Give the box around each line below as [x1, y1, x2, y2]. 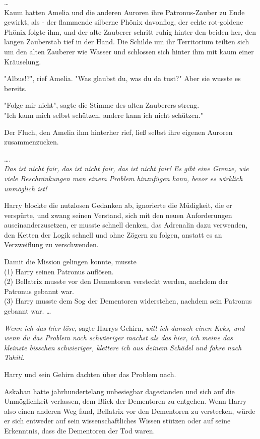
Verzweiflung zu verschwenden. [4, 239, 99, 250]
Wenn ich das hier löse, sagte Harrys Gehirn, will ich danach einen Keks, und [4, 322, 245, 333]
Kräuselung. [4, 56, 41, 66]
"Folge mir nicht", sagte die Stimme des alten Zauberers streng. [4, 100, 200, 110]
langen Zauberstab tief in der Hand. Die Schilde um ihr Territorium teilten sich [4, 36, 249, 47]
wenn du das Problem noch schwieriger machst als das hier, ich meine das [4, 332, 233, 343]
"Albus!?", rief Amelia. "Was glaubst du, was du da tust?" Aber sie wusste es [4, 73, 241, 84]
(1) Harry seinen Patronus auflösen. [4, 266, 114, 276]
